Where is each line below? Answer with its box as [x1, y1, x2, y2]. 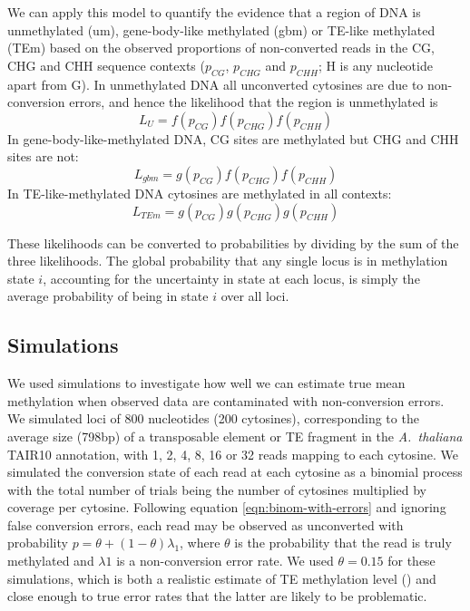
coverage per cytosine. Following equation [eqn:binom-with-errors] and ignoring [7, 498, 446, 517]
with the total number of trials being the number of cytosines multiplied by [7, 480, 426, 499]
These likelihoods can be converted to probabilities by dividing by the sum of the [7, 233, 459, 252]
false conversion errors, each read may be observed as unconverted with [7, 515, 404, 534]
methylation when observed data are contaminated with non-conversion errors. [7, 391, 445, 410]
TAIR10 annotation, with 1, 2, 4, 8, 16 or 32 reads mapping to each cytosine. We [7, 444, 459, 463]
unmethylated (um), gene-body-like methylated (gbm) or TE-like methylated [7, 20, 436, 39]
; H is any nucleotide [318, 55, 433, 74]
